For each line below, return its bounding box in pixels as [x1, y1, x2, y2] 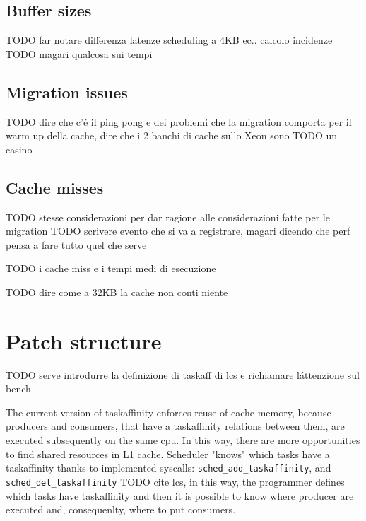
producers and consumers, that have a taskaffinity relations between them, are [6, 418, 345, 433]
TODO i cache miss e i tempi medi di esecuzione [6, 261, 216, 276]
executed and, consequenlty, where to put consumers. [6, 502, 236, 517]
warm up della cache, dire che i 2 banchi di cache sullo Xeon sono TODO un [6, 128, 337, 143]
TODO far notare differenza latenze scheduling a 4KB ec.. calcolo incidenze [6, 33, 333, 47]
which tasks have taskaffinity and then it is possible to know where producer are [6, 488, 354, 503]
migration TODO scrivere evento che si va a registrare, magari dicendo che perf [6, 223, 350, 238]
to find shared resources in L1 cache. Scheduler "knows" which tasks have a [6, 446, 330, 461]
